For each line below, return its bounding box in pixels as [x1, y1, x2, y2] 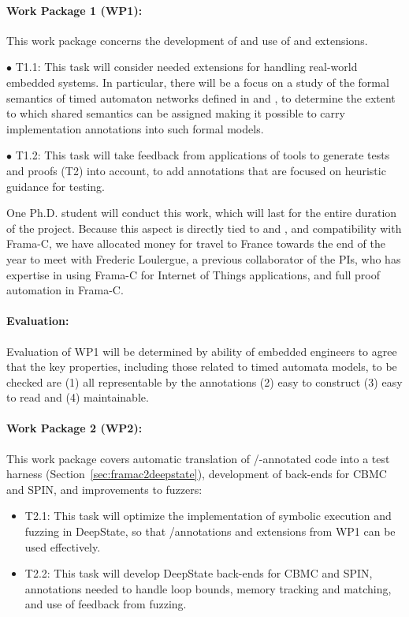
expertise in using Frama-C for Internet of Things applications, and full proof [6, 266, 381, 282]
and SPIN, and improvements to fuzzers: [6, 481, 203, 497]
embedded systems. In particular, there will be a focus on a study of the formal [6, 73, 389, 90]
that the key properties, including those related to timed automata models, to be [6, 358, 397, 375]
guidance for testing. [6, 178, 105, 194]
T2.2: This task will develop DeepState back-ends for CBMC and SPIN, [24, 565, 373, 581]
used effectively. [24, 538, 101, 555]
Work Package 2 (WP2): [6, 420, 143, 436]
